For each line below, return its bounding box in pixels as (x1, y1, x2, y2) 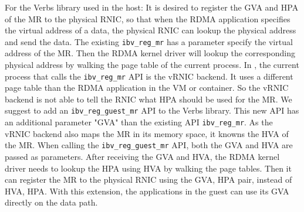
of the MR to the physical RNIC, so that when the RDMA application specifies (5, 12, 291, 25)
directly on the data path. (5, 196, 98, 208)
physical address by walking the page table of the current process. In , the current (5, 59, 299, 71)
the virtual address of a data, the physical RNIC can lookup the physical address (5, 24, 296, 36)
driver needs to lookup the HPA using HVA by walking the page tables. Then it (5, 162, 292, 174)
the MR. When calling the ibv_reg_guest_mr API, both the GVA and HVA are (5, 139, 293, 151)
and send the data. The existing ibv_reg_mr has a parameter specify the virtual (5, 35, 293, 47)
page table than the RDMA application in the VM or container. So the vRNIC (5, 81, 289, 94)
